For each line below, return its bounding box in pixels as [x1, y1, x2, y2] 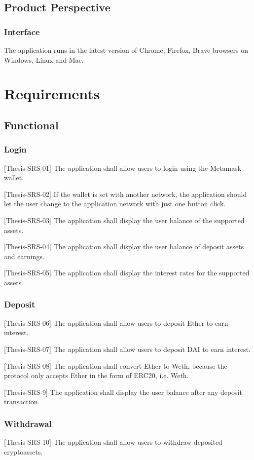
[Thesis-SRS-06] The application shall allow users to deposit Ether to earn [4, 317, 228, 328]
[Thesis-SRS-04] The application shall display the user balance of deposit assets [4, 241, 244, 252]
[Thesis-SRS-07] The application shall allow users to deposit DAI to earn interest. [4, 344, 251, 354]
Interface [4, 25, 40, 38]
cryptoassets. [4, 446, 43, 457]
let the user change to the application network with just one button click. [4, 198, 226, 209]
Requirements [4, 83, 100, 104]
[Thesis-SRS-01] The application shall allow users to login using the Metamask [4, 162, 242, 173]
